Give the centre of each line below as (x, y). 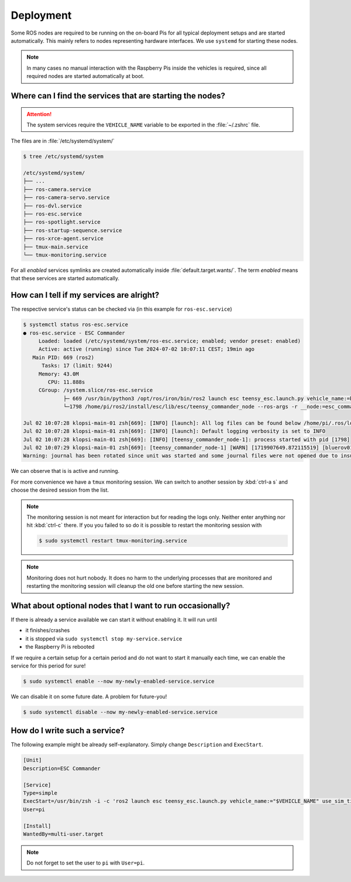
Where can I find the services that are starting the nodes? (118, 96)
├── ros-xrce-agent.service (63, 239)
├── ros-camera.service (57, 189)
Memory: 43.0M (58, 374)
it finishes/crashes (48, 631)
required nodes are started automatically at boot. (85, 76)
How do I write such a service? (68, 731)
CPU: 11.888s (66, 382)
